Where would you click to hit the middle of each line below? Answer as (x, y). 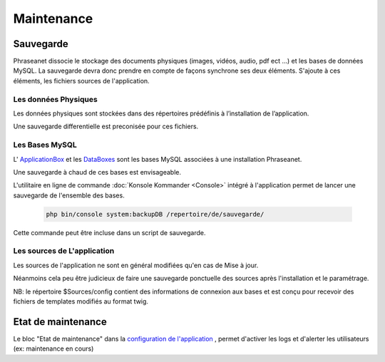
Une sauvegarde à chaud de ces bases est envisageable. (97, 172)
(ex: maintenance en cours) (53, 348)
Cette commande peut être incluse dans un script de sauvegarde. (109, 232)
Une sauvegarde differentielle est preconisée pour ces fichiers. (106, 126)
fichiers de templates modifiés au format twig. (81, 301)
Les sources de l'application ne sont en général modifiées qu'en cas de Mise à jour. (136, 265)
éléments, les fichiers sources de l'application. (81, 81)
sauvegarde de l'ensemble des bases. (69, 195)
